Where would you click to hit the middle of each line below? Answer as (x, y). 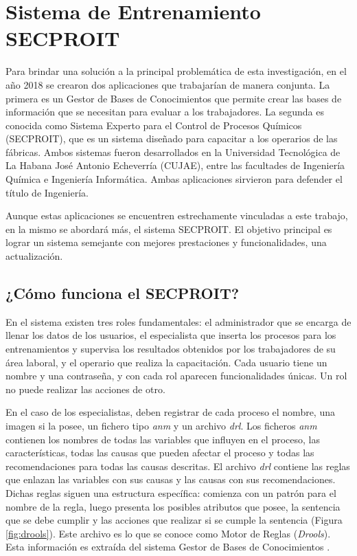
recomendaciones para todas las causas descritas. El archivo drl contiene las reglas (178, 466)
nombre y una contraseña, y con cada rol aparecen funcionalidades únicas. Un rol (176, 376)
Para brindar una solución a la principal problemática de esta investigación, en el (176, 71)
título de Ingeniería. (47, 192)
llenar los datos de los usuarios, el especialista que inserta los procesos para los (171, 335)
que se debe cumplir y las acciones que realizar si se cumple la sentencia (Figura (174, 520)
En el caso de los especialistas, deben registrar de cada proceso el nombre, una (170, 412)
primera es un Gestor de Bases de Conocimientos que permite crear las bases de (174, 98)
